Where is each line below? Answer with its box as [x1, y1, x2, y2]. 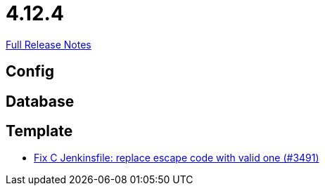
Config [6, 62, 54, 81]
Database [6, 92, 75, 110]
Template [6, 122, 73, 140]
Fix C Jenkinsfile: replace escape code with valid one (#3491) [34, 152, 319, 164]
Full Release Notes [6, 38, 91, 51]
